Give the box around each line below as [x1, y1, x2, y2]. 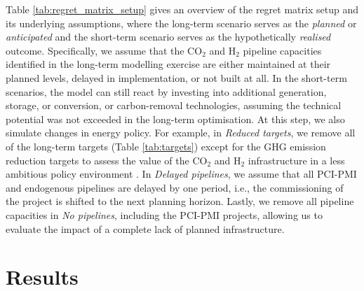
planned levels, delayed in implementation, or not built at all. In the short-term [6, 70, 347, 85]
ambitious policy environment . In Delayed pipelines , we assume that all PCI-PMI [6, 166, 357, 181]
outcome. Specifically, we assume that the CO [6, 43, 203, 57]
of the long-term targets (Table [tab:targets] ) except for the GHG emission [6, 139, 326, 153]
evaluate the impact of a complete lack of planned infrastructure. [6, 221, 285, 236]
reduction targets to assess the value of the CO [6, 152, 208, 167]
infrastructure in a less [248, 152, 345, 167]
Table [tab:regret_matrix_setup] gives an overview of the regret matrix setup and [6, 2, 358, 16]
